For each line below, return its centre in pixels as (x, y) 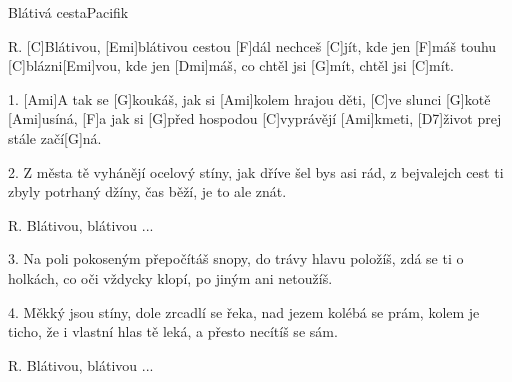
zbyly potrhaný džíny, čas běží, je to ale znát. (147, 191)
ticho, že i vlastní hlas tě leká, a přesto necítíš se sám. (173, 331)
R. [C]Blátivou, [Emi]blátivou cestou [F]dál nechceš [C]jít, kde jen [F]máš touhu (252, 45)
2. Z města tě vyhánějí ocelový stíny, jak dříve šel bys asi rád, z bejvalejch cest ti (256, 171)
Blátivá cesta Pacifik (68, 12)
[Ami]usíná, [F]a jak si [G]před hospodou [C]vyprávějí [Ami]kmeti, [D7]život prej (255, 118)
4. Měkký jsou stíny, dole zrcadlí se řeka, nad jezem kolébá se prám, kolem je (244, 311)
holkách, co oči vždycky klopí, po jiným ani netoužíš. (170, 277)
